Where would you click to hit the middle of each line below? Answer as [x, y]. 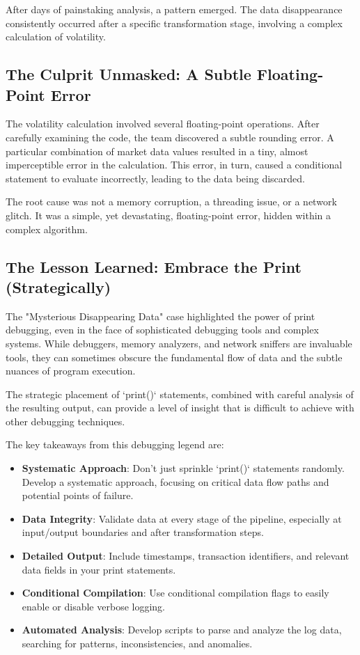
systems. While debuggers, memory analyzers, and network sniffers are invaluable [179, 343]
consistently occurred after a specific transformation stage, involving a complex [174, 23]
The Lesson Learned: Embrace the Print [154, 266]
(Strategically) [58, 286]
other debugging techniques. [65, 421]
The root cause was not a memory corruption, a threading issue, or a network [171, 202]
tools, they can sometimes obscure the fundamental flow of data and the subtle [174, 357]
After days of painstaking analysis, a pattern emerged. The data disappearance [174, 9]
